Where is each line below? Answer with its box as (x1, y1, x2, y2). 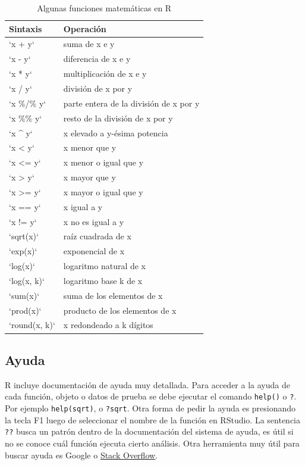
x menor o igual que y (63, 156, 144, 168)
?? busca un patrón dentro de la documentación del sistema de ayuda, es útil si (5, 425, 294, 438)
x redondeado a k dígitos (63, 319, 153, 331)
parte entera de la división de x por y (63, 96, 200, 109)
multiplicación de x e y (63, 67, 147, 80)
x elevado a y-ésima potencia (63, 126, 168, 139)
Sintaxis (9, 22, 42, 35)
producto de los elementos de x (63, 304, 177, 316)
